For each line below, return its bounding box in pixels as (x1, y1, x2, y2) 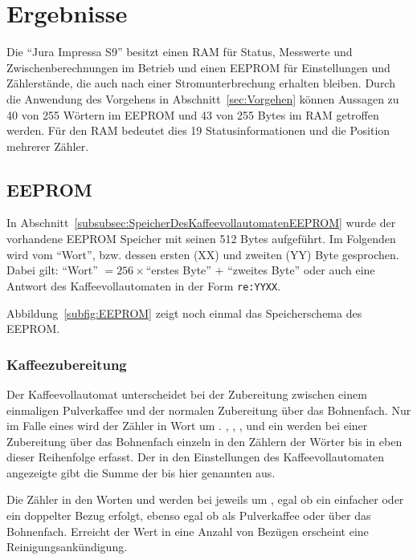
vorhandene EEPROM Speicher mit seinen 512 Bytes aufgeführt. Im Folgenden (6, 230, 396, 247)
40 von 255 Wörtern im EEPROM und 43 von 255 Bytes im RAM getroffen (6, 106, 379, 123)
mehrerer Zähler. (6, 137, 89, 154)
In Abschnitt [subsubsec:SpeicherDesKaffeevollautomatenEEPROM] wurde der (6, 214, 396, 231)
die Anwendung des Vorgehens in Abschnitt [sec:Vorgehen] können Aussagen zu (6, 90, 399, 107)
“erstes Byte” (145, 262, 211, 278)
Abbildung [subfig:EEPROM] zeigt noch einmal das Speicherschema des (6, 304, 362, 321)
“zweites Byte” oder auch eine (227, 262, 375, 278)
